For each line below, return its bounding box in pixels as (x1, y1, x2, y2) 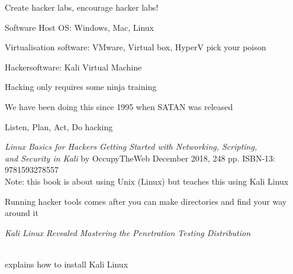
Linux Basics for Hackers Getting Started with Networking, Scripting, (5, 140, 257, 153)
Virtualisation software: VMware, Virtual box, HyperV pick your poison (5, 41, 266, 53)
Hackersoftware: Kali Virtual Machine (5, 60, 142, 73)
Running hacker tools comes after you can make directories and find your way (5, 195, 287, 207)
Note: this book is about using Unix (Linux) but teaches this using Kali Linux (5, 175, 289, 187)
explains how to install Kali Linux (5, 257, 128, 270)
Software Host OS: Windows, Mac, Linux (5, 21, 154, 33)
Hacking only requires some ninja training (5, 80, 157, 93)
